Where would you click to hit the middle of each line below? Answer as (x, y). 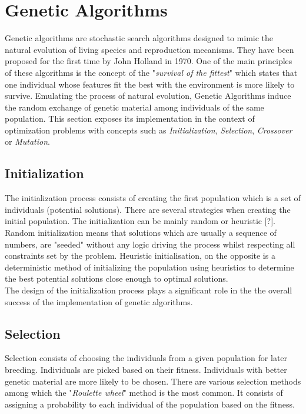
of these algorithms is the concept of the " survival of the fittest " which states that (151, 72)
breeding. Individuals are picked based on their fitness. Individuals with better (146, 369)
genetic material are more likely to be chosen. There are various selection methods (153, 381)
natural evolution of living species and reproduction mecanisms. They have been (149, 49)
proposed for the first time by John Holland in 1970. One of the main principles (149, 61)
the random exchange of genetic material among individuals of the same (134, 107)
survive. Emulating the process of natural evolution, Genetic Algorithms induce (148, 96)
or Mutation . (27, 141)
